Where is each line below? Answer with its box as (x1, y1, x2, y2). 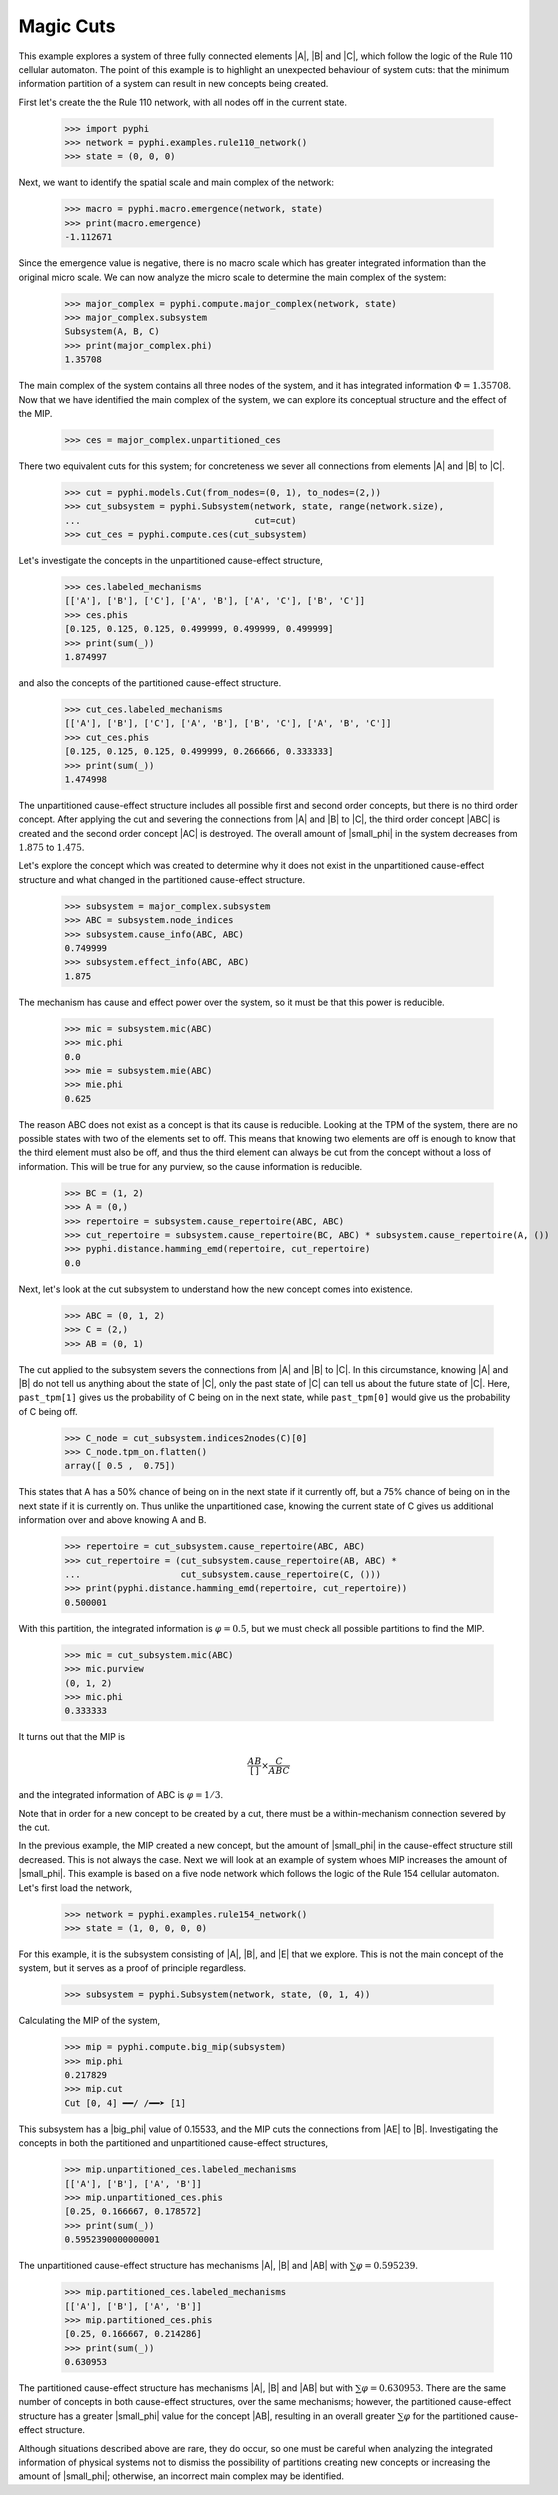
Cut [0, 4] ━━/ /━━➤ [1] (64, 2097, 187, 2109)
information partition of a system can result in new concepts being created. (18, 78, 329, 90)
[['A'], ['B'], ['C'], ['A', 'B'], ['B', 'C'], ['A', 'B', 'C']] (64, 718, 392, 729)
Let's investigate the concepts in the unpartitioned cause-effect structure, (18, 555, 324, 567)
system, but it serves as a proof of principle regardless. (18, 1962, 247, 1974)
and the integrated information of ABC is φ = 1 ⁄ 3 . (18, 1789, 224, 1801)
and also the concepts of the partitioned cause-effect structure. (18, 676, 282, 689)
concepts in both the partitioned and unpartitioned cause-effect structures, (18, 2137, 329, 2149)
